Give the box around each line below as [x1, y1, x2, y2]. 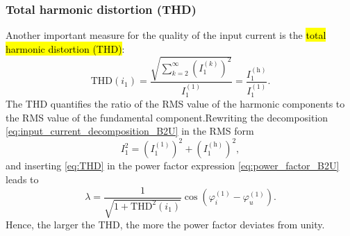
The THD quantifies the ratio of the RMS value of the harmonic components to [6, 96, 345, 111]
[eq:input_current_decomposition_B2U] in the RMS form [6, 124, 254, 138]
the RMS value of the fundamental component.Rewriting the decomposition [6, 110, 328, 124]
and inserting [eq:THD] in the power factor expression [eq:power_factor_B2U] [6, 158, 340, 173]
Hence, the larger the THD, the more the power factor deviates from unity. [6, 217, 325, 231]
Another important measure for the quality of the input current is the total [6, 28, 326, 42]
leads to [6, 171, 39, 186]
